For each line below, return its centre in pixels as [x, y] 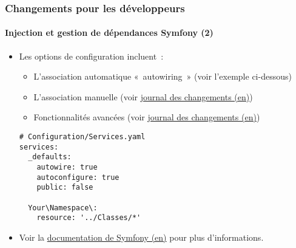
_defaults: [50, 157]
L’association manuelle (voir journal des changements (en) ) [143, 96]
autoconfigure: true [78, 177]
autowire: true [67, 167]
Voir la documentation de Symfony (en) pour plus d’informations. [141, 237]
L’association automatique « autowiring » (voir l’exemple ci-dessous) [163, 76]
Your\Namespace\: [63, 208]
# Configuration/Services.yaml [82, 137]
